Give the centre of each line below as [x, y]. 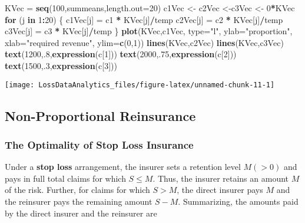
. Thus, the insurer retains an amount [221, 178]
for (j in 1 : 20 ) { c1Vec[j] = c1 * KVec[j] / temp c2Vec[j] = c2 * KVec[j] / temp [144, 19]
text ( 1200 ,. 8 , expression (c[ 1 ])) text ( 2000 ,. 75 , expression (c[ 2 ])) [121, 54]
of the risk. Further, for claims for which [77, 190]
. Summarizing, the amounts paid [238, 201]
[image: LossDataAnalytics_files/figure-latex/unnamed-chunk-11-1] [140, 85]
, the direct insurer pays [220, 190]
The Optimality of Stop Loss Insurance [99, 144]
